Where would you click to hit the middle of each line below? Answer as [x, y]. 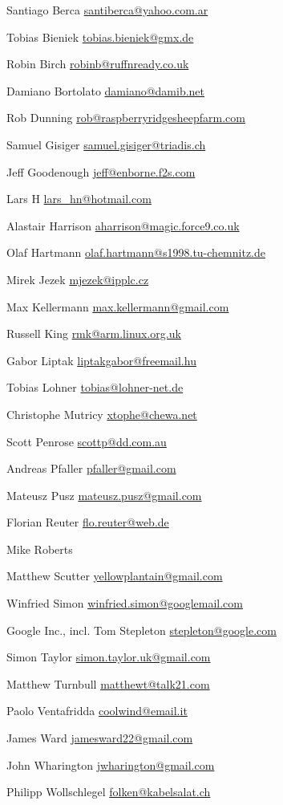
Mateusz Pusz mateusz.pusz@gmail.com [104, 495]
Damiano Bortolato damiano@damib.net [106, 90]
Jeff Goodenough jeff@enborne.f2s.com [101, 171]
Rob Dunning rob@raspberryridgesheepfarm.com [126, 118]
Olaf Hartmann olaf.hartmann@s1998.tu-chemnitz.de [136, 252]
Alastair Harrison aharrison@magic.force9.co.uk [123, 225]
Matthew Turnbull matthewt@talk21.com [108, 683]
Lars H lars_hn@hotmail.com [79, 199]
